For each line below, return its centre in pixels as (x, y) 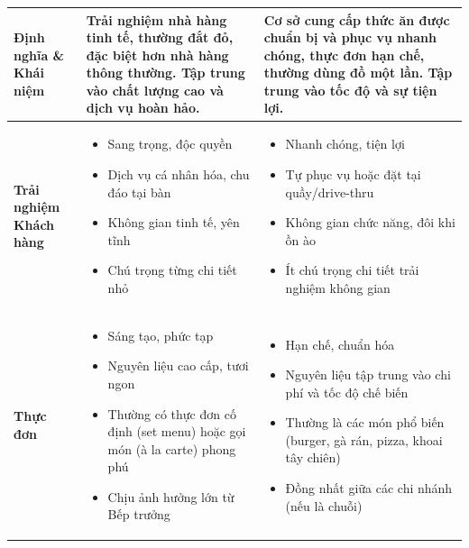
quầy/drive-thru (330, 192)
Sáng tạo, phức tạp (161, 335)
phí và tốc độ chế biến (347, 392)
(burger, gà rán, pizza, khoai (364, 439)
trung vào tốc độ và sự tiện (350, 90)
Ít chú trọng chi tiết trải (352, 270)
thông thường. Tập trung (166, 73)
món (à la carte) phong (172, 448)
